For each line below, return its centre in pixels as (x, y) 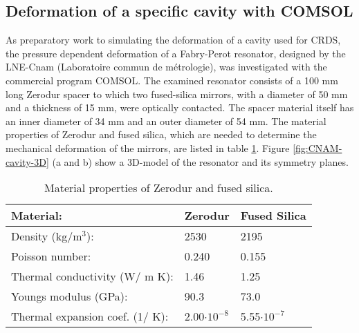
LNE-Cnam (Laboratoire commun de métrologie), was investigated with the (166, 67)
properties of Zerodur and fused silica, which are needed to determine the (161, 134)
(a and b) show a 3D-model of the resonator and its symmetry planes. (200, 161)
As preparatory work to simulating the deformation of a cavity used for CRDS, (173, 40)
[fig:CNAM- (317, 148)
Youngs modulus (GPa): (70, 296)
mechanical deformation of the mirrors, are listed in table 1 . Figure (148, 148)
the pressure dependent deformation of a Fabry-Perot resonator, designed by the (176, 53)
